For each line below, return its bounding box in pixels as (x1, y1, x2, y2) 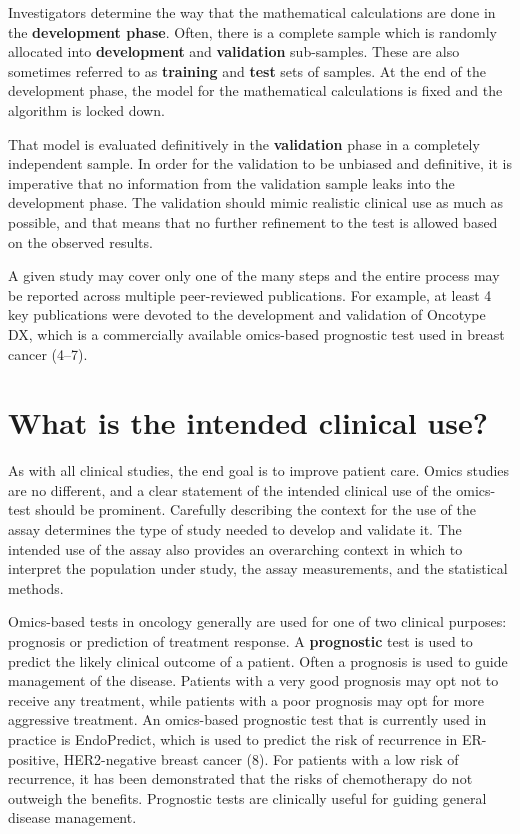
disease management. (8, 807, 137, 828)
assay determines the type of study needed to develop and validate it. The (8, 519, 462, 539)
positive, (8, 748, 60, 769)
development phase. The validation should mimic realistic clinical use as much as (8, 192, 504, 213)
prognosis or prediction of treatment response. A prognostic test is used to (8, 630, 473, 651)
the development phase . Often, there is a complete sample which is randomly (8, 21, 497, 42)
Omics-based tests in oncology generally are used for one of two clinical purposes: (8, 611, 507, 632)
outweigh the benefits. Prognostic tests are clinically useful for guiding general (8, 787, 487, 808)
